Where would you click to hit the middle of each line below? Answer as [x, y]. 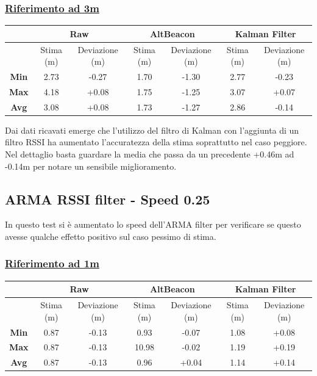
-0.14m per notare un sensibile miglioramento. [91, 166]
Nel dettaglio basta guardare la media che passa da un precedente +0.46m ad [150, 154]
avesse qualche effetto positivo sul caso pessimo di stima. [111, 236]
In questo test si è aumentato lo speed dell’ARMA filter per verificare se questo [153, 224]
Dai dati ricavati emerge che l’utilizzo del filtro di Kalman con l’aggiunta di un [152, 130]
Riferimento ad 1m [52, 263]
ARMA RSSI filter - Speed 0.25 [108, 199]
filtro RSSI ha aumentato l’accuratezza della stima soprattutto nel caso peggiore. [156, 142]
